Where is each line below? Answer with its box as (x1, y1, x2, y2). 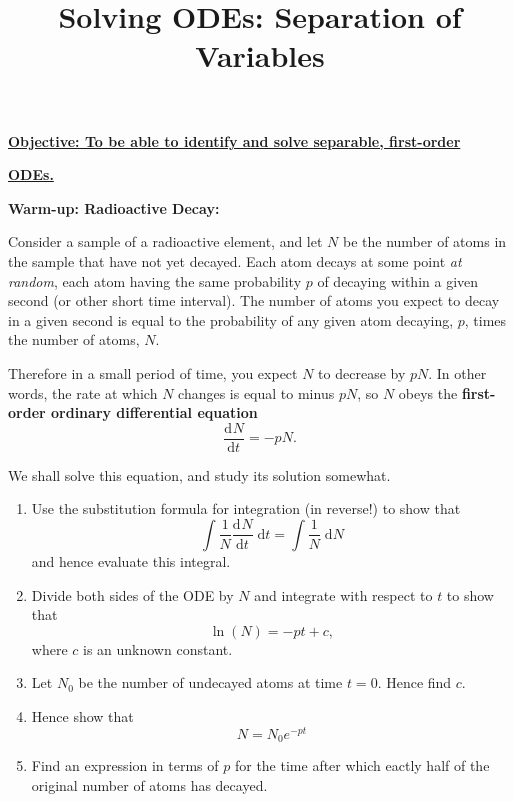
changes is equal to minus (178, 382, 335, 403)
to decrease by (318, 362, 406, 383)
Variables (195, 35, 325, 76)
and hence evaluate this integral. (31, 550, 231, 571)
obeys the (398, 382, 458, 403)
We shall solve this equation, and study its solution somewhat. (8, 464, 391, 485)
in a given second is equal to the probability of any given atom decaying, (8, 309, 454, 330)
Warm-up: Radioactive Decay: (8, 197, 220, 218)
